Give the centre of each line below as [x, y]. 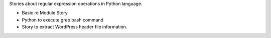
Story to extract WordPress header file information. [75, 27]
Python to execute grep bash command [63, 19]
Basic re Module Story [45, 13]
